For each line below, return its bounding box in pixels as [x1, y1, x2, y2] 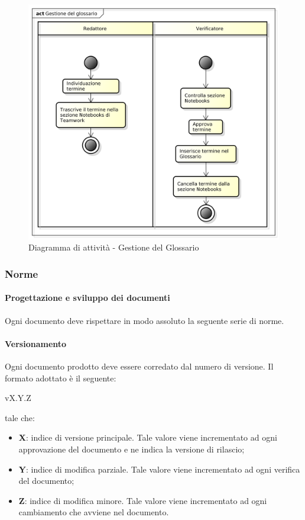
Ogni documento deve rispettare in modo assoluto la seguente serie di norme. [5, 314, 284, 326]
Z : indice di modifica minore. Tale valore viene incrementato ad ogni [18, 494, 267, 506]
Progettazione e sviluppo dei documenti [5, 291, 170, 304]
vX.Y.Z [5, 391, 31, 404]
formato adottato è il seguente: [5, 371, 116, 384]
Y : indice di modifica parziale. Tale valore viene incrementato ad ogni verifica [18, 463, 300, 475]
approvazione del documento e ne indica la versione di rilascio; [18, 443, 245, 455]
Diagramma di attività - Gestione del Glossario [28, 241, 199, 253]
